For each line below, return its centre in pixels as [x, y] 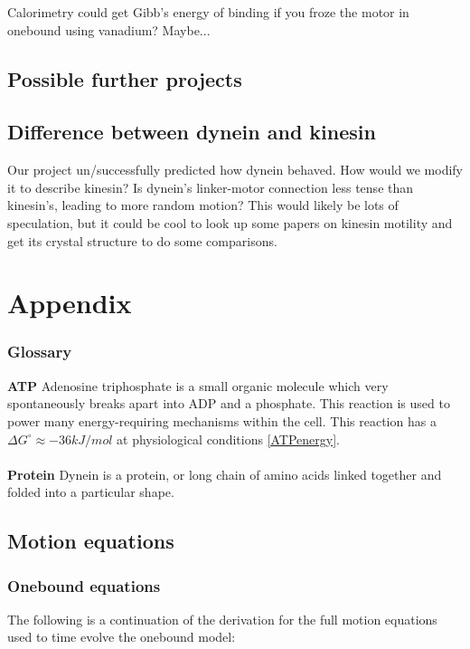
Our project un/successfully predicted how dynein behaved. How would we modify [235, 170]
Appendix [70, 303]
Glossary [40, 352]
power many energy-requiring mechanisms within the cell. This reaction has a [222, 420]
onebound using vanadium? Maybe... [109, 29]
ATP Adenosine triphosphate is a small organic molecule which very [198, 385]
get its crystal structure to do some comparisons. [142, 240]
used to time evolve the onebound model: [122, 637]
